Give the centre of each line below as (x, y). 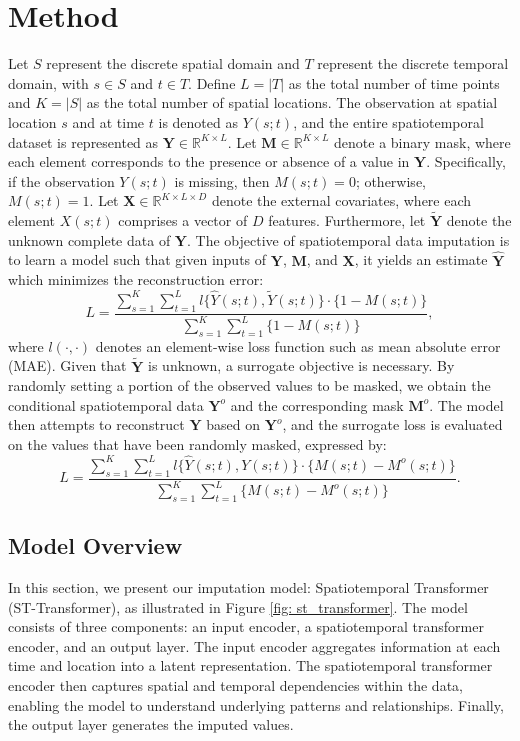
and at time (108, 121)
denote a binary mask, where (422, 141)
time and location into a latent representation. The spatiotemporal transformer (250, 665)
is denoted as (198, 121)
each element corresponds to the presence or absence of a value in (209, 161)
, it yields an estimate (421, 259)
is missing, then (222, 180)
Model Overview (95, 545)
